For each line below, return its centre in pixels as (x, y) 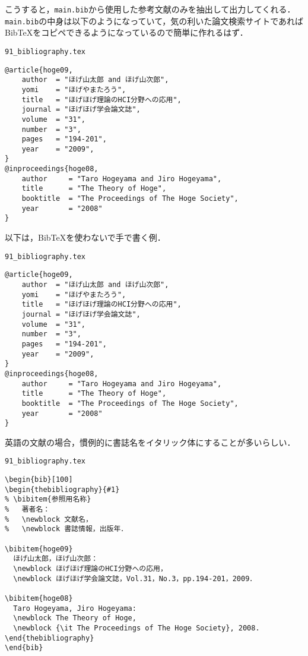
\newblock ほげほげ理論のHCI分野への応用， (90, 568)
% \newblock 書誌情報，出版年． (66, 529)
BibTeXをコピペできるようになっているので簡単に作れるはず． (126, 32)
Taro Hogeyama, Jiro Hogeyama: (75, 608)
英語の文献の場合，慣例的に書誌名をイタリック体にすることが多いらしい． (150, 442)
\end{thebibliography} (50, 638)
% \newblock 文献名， (49, 519)
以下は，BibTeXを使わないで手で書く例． (85, 237)
